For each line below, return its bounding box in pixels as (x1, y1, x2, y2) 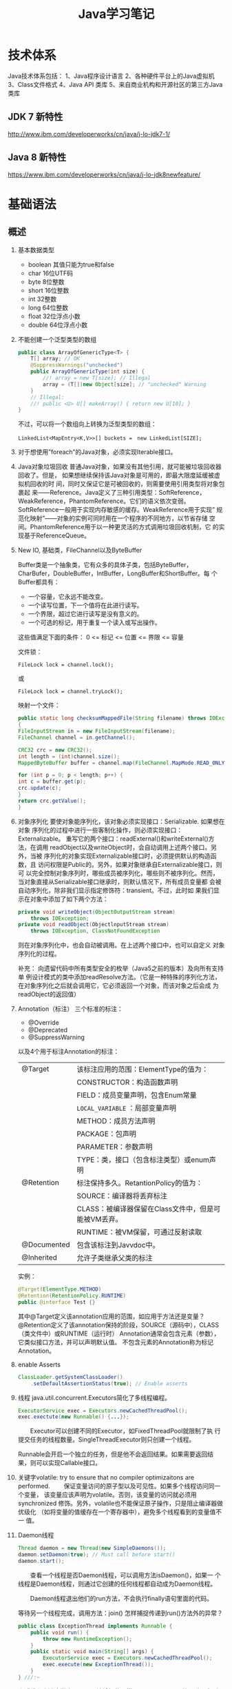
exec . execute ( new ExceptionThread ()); (43, 1661, 154, 1668)
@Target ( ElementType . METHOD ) (17, 1286, 102, 1293)
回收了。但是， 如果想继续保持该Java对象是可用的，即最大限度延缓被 (17, 471, 215, 480)
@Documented (21, 1240, 70, 1249)
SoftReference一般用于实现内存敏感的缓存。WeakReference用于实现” (17, 506, 215, 514)
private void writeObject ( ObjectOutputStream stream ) (17, 908, 176, 915)
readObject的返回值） (17, 990, 80, 999)
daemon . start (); (17, 1558, 65, 1565)
